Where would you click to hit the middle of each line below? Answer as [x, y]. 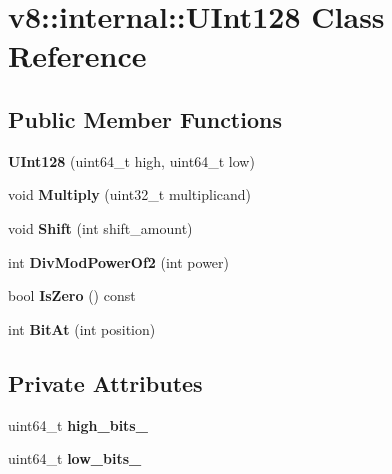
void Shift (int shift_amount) [100, 227]
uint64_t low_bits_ [75, 458]
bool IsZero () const [72, 295]
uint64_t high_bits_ [78, 424]
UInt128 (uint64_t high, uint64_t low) [131, 160]
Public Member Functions [145, 118]
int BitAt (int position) [82, 328]
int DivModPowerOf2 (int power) [119, 261]
